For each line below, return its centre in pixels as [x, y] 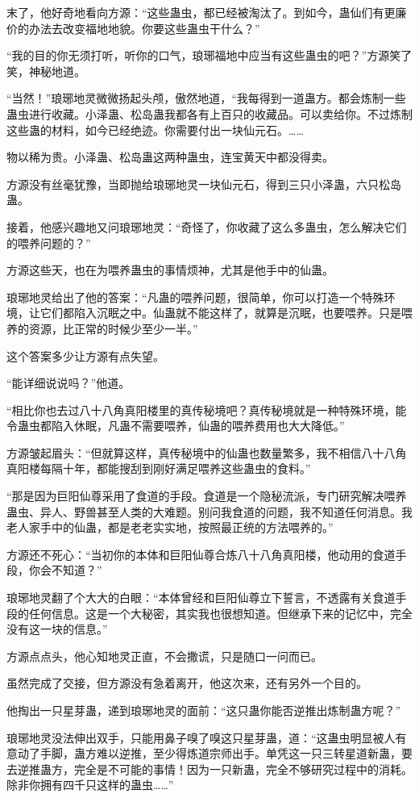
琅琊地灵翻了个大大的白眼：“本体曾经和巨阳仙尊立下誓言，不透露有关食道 [201, 597]
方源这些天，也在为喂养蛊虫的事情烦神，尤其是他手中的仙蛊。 [170, 270]
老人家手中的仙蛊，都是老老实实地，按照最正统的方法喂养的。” [170, 527]
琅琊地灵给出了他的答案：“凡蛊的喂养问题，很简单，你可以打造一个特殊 [195, 297]
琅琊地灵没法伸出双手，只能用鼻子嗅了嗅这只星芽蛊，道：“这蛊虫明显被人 [201, 737]
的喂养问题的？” [49, 242]
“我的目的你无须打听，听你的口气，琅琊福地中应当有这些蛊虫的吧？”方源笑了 [209, 55]
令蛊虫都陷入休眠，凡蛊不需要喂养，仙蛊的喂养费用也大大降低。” [176, 426]
